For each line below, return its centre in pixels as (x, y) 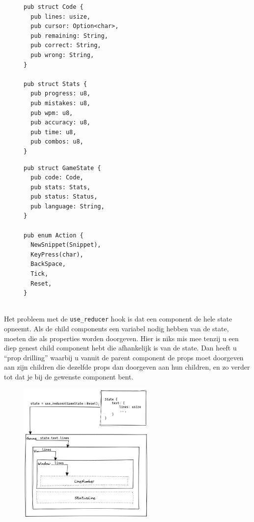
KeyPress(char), (57, 254)
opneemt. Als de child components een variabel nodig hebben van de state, (116, 329)
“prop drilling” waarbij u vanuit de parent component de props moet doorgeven (124, 357)
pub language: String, (68, 206)
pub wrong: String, (62, 55)
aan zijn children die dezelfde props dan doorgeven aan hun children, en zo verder (127, 367)
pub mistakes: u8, (61, 103)
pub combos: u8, (57, 142)
